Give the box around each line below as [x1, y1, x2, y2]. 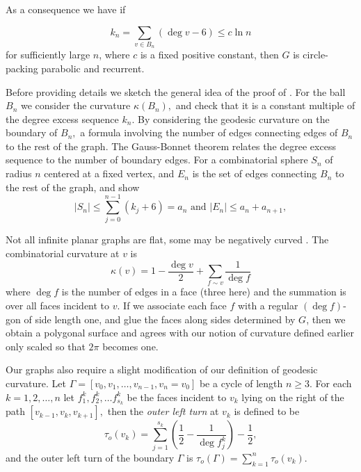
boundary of [6, 125, 58, 140]
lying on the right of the [241, 389, 344, 404]
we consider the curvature [20, 98, 131, 113]
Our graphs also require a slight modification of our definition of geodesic [6, 362, 318, 377]
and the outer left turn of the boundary [6, 450, 175, 464]
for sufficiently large [6, 47, 90, 62]
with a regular [237, 298, 298, 312]
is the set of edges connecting [192, 166, 317, 181]
